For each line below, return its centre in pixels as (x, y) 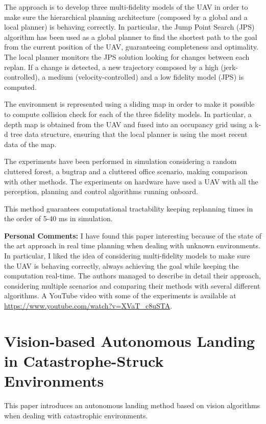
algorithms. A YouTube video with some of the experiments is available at (120, 296)
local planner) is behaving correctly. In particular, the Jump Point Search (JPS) (129, 27)
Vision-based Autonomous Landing (130, 340)
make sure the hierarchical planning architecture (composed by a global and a (126, 17)
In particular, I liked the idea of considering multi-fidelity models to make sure (127, 256)
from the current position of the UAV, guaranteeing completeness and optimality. (131, 47)
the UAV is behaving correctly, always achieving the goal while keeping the (122, 265)
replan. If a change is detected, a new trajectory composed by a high (111, 67)
